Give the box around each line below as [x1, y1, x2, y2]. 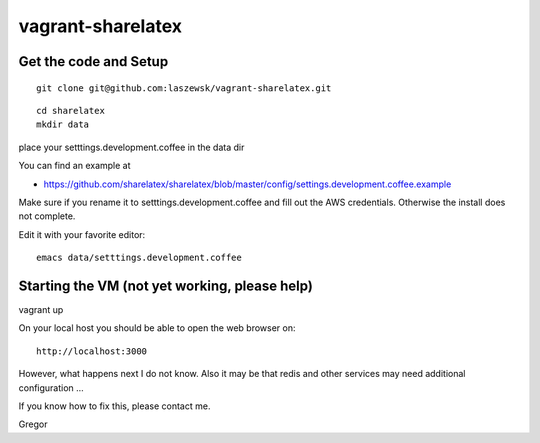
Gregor [18, 418, 48, 430]
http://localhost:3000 [36, 345, 148, 357]
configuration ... [18, 381, 84, 394]
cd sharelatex [36, 105, 105, 116]
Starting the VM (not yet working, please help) [18, 277, 314, 294]
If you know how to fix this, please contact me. [18, 400, 211, 412]
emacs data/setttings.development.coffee [36, 252, 242, 264]
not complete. [18, 210, 76, 222]
